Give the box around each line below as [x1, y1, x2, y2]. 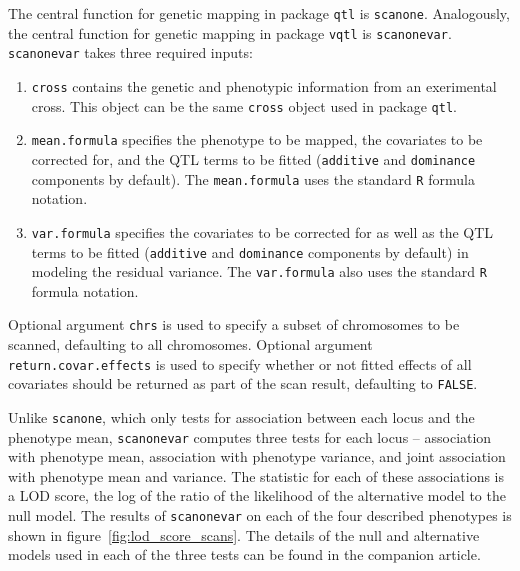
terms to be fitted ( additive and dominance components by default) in [31, 241, 469, 262]
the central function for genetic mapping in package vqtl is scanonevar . [8, 22, 452, 43]
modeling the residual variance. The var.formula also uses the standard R [31, 261, 487, 282]
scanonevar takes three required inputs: [8, 42, 253, 63]
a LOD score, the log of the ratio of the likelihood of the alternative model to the [8, 485, 506, 506]
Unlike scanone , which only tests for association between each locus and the [8, 406, 475, 427]
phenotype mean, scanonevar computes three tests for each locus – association [8, 426, 492, 447]
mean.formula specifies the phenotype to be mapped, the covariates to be [31, 129, 483, 150]
